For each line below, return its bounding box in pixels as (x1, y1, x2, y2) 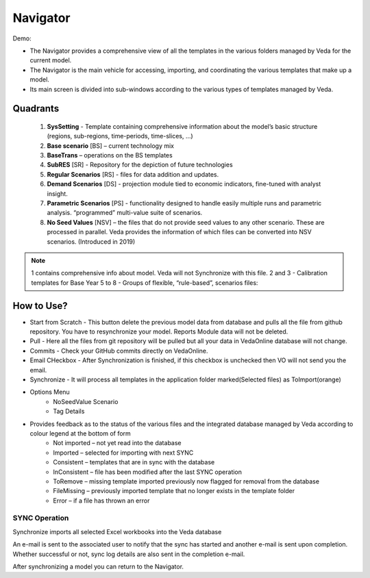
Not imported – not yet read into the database (53, 439, 182, 447)
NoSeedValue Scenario (53, 397, 119, 405)
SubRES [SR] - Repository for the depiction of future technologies (47, 161, 233, 169)
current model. (29, 56, 72, 64)
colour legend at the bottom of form (29, 429, 132, 438)
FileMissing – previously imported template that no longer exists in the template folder (53, 487, 295, 495)
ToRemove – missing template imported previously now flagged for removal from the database (53, 477, 320, 486)
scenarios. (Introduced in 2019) (47, 237, 136, 246)
